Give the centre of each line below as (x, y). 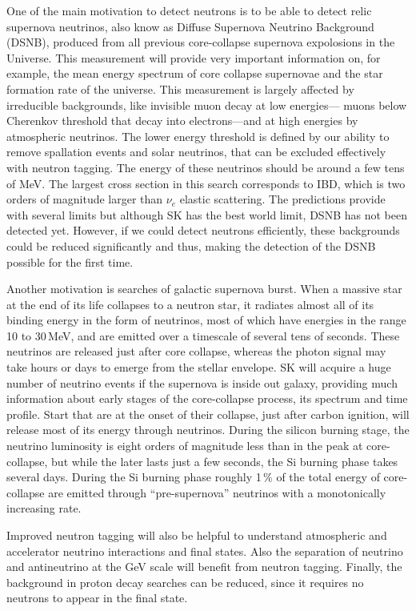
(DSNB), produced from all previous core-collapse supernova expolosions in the (201, 42)
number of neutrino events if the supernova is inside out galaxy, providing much (202, 382)
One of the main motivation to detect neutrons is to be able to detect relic (189, 10)
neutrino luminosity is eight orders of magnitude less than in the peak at (185, 446)
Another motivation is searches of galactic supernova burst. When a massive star (204, 289)
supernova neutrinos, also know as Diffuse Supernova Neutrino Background (190, 26)
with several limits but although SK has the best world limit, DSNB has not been (207, 214)
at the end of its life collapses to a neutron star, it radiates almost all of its (190, 304)
